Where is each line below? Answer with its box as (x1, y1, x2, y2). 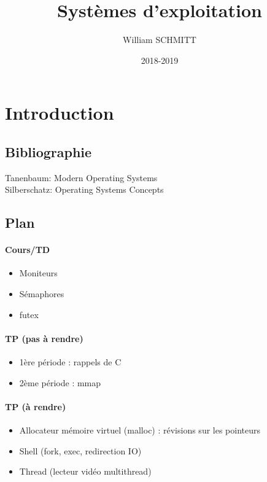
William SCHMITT (123, 33, 196, 46)
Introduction (5, 100, 114, 125)
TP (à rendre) (5, 400, 66, 413)
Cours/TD (5, 243, 50, 256)
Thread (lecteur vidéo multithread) (19, 465, 152, 478)
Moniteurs (19, 266, 58, 279)
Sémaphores (19, 287, 64, 300)
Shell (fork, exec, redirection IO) (19, 444, 142, 457)
